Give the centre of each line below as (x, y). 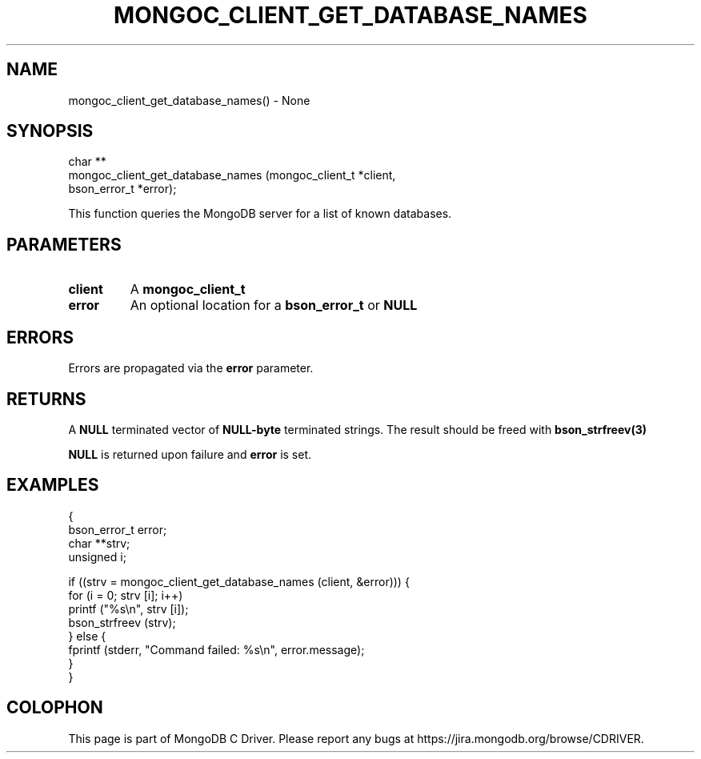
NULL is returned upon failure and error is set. (190, 454)
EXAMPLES (53, 485)
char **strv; (99, 543)
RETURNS (46, 399)
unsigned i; (97, 556)
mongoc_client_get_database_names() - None (189, 100)
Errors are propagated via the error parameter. (191, 368)
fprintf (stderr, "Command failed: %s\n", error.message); (216, 649)
